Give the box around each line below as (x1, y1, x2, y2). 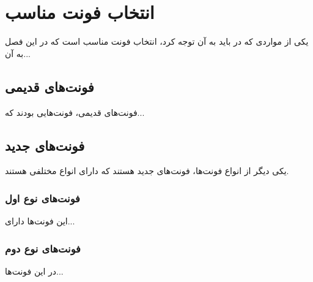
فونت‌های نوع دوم (5, 240, 81, 256)
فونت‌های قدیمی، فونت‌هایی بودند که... (5, 105, 145, 118)
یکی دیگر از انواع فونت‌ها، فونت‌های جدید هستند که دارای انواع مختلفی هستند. (5, 164, 289, 177)
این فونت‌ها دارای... (5, 215, 75, 227)
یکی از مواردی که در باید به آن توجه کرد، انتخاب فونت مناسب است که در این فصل (5, 35, 309, 48)
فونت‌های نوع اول (5, 190, 80, 205)
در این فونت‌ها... (5, 264, 64, 277)
